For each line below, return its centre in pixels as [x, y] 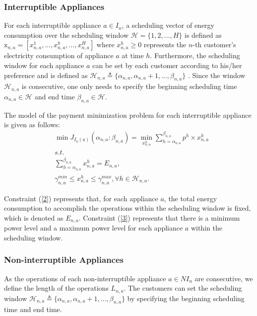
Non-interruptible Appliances [64, 260]
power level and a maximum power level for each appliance [94, 228]
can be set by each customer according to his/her [167, 65]
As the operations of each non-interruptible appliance [85, 278]
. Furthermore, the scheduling [195, 55]
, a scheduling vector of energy [168, 25]
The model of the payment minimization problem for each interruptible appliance [128, 115]
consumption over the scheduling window [66, 35]
